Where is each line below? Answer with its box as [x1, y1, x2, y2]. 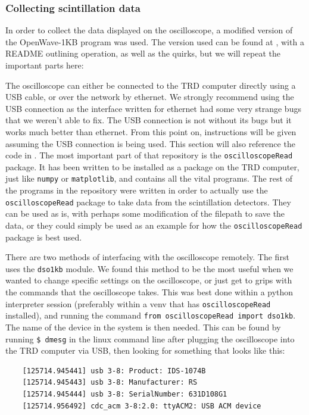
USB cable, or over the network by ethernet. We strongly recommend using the [5, 91, 294, 103]
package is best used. [5, 230, 82, 243]
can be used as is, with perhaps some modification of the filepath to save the [5, 207, 285, 220]
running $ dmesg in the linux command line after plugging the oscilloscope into [5, 332, 295, 345]
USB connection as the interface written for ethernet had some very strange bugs [5, 102, 301, 114]
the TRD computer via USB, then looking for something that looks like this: [5, 344, 285, 357]
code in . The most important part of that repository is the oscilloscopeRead [5, 149, 293, 161]
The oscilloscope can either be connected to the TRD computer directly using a [5, 79, 296, 91]
